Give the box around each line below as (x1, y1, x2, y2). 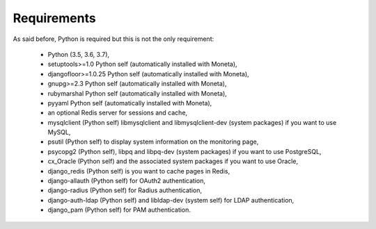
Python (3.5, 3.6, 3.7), (47, 50, 110, 58)
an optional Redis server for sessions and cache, (47, 108, 188, 117)
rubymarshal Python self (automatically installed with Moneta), (47, 89, 228, 97)
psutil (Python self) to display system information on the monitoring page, (47, 137, 259, 146)
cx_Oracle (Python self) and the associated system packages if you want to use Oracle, (47, 157, 299, 166)
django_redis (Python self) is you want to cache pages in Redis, (47, 167, 230, 175)
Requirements (13, 10, 97, 26)
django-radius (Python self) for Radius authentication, (47, 186, 202, 194)
